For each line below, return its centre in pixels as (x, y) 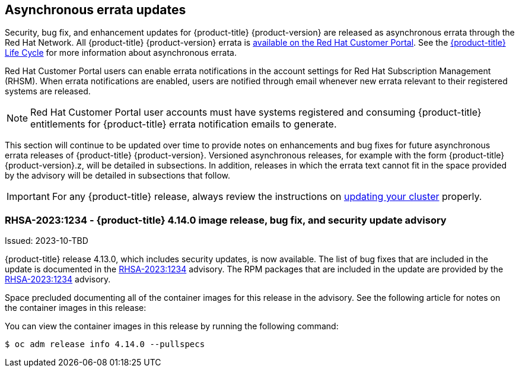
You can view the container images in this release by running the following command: (172, 326)
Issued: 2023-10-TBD (47, 241)
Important (28, 197)
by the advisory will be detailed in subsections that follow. (117, 176)
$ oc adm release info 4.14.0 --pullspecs (105, 344)
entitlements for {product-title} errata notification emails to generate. (184, 124)
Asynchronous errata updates (95, 10)
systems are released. (48, 91)
